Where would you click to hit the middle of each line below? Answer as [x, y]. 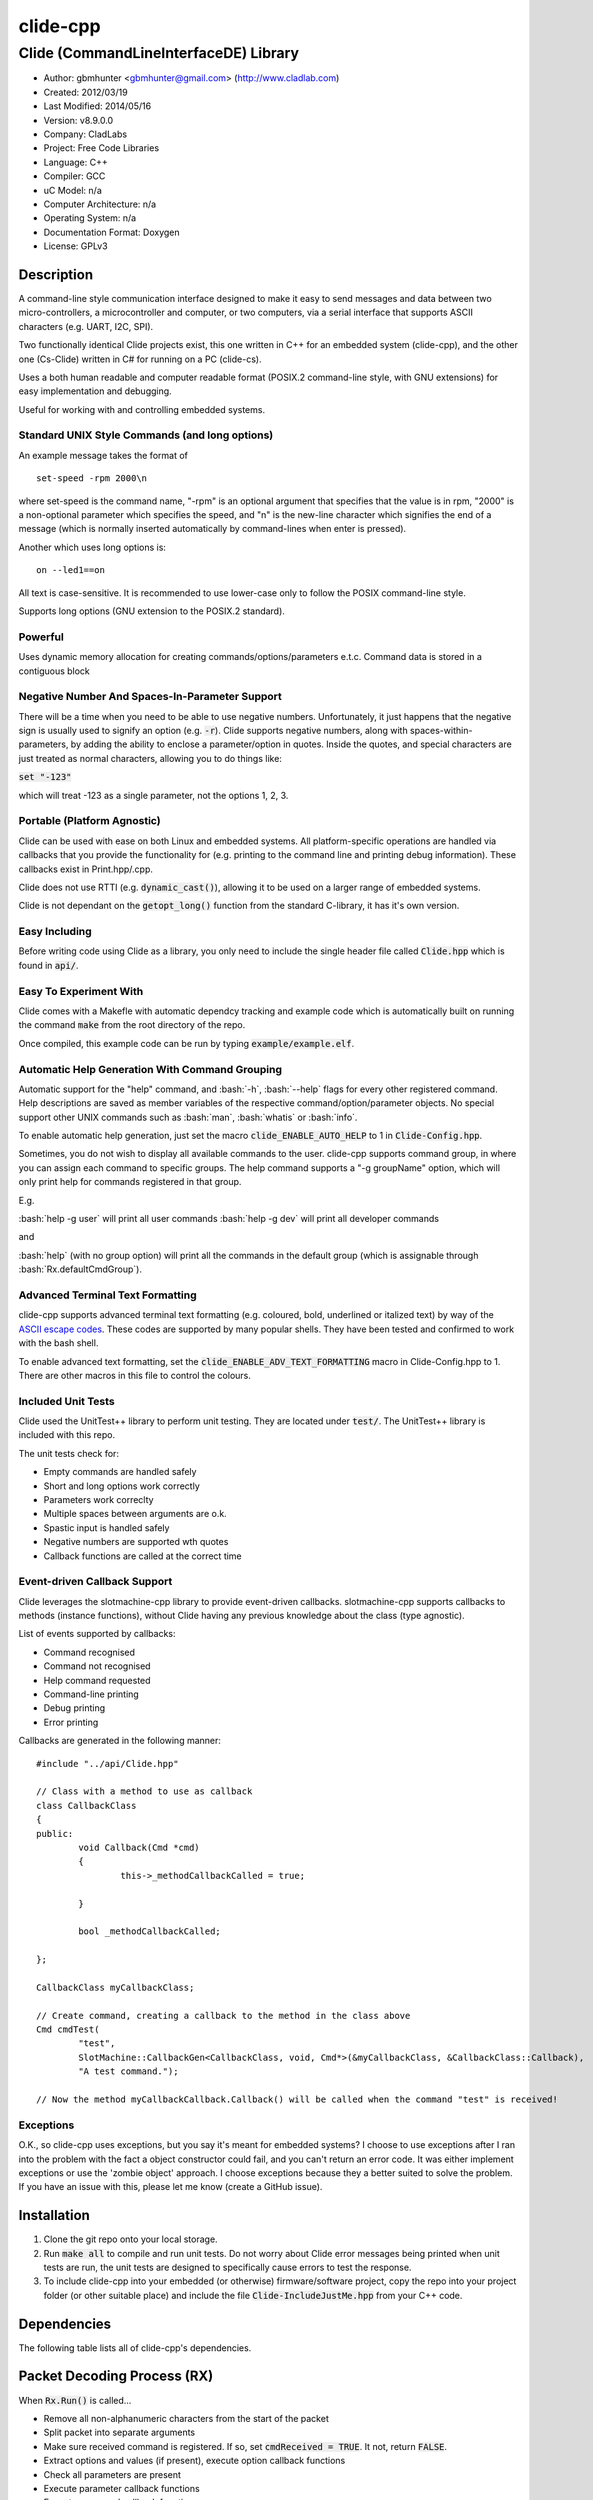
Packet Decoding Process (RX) [116, 2376]
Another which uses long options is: [92, 547]
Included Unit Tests [66, 1401]
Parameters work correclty [98, 1499]
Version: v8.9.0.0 [78, 120]
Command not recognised [97, 1666]
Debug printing [74, 1708]
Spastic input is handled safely [106, 1527]
